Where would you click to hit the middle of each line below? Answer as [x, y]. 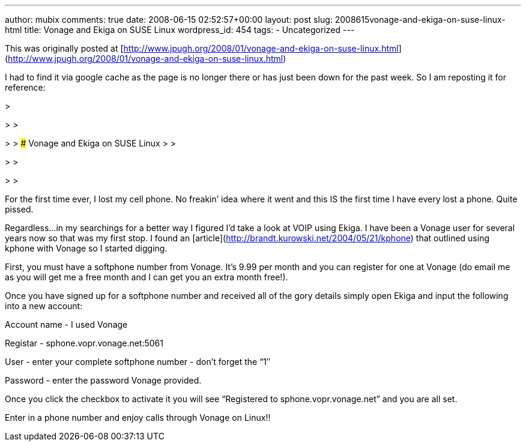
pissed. [19, 209]
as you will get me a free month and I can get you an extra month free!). [147, 277]
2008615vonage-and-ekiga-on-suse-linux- [420, 20]
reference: [25, 87]
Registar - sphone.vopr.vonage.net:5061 [84, 343]
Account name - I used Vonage [66, 324]
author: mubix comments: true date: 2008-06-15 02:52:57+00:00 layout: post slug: [169, 20]
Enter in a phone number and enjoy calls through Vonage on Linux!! [138, 417]
